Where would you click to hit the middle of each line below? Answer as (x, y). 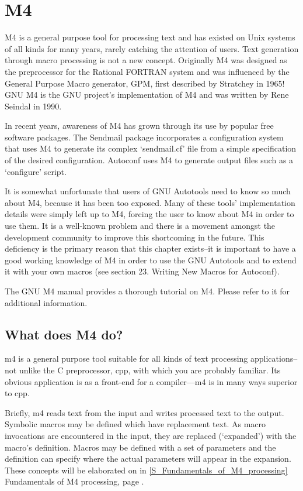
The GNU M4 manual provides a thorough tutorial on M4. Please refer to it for (147, 291)
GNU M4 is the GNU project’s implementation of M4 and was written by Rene (147, 95)
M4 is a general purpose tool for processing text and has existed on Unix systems (150, 37)
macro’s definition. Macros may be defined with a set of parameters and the (140, 447)
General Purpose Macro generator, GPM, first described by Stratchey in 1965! (145, 83)
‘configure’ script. (36, 171)
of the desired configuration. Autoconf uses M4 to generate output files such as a (149, 160)
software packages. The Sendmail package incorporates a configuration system (144, 137)
